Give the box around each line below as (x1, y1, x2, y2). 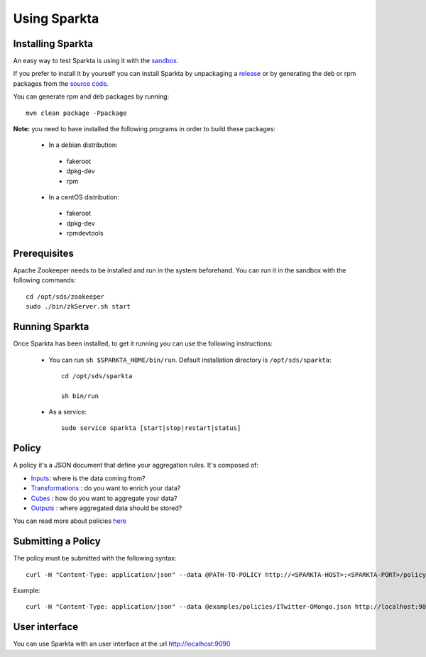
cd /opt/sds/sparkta (61, 372, 133, 380)
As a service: (48, 408, 87, 416)
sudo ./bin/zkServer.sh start (26, 302, 131, 311)
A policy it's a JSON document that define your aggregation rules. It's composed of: (13, 461, 259, 470)
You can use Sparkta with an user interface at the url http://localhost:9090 (13, 639, 231, 648)
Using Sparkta (13, 11, 99, 26)
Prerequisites (13, 247, 74, 259)
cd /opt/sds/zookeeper (26, 292, 105, 301)
